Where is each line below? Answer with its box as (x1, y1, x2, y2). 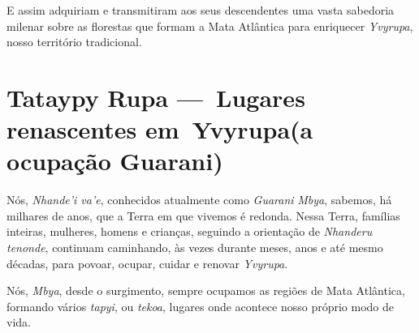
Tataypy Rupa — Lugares (6, 80, 305, 113)
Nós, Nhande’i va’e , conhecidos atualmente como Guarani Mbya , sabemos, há (6, 191, 392, 208)
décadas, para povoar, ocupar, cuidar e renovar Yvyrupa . (6, 254, 288, 271)
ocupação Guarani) (6, 144, 223, 177)
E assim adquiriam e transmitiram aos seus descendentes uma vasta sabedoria (6, 2, 395, 18)
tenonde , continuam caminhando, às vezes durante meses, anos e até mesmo (6, 239, 383, 256)
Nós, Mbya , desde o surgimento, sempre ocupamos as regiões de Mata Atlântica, (6, 282, 405, 299)
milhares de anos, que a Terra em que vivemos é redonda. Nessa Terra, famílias (6, 207, 400, 224)
